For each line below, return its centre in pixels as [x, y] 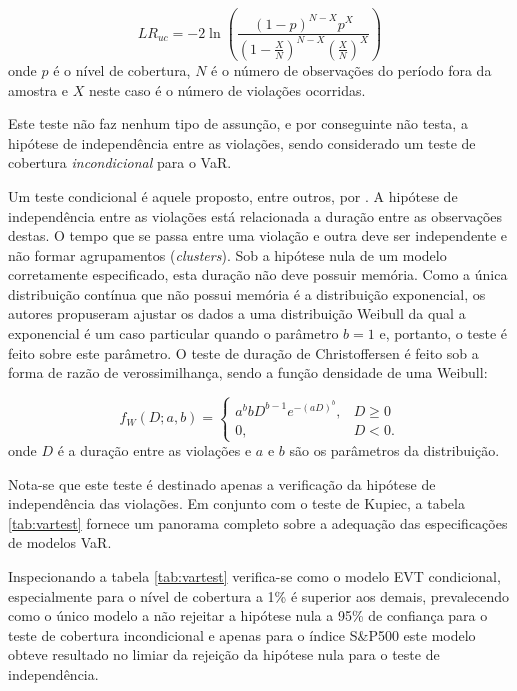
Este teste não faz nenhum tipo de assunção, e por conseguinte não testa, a [238, 123]
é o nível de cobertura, [122, 69]
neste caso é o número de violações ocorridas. [227, 89]
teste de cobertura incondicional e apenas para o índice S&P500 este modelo [242, 634]
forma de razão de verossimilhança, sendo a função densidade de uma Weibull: [248, 372]
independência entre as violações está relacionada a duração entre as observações [255, 215]
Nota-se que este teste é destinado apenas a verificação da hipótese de [222, 483]
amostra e [38, 89]
